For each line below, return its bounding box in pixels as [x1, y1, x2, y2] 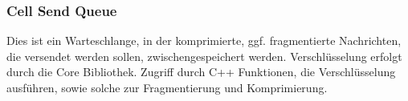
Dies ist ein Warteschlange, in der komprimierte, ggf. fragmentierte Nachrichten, [6, 32, 402, 49]
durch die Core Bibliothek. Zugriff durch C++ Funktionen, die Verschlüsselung [6, 63, 396, 80]
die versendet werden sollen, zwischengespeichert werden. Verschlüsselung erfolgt [6, 47, 402, 64]
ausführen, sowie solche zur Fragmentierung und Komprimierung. [6, 79, 328, 95]
